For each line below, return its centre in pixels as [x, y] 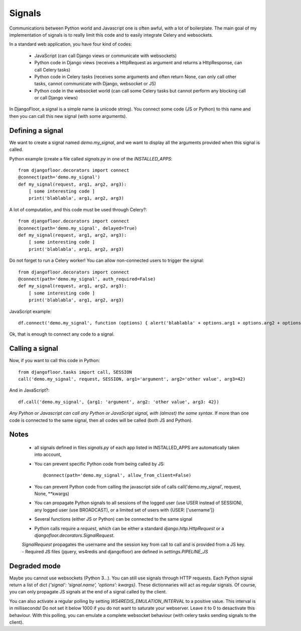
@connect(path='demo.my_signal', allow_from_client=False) [117, 476]
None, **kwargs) [52, 494]
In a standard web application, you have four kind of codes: [71, 44]
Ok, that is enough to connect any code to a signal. [62, 334]
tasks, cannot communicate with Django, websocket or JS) [95, 84]
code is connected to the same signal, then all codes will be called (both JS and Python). [101, 420]
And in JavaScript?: [29, 390]
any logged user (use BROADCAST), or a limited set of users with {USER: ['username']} [124, 510]
